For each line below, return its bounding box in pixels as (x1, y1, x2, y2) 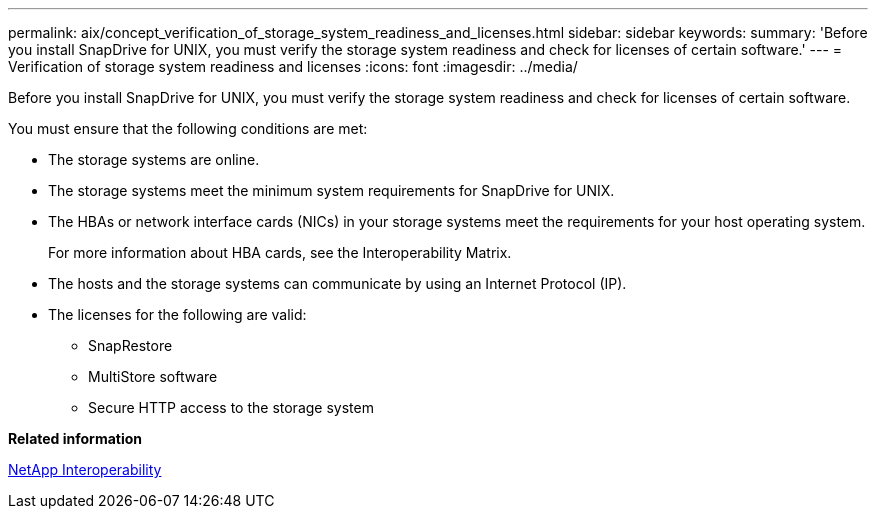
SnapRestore (88, 337, 173, 354)
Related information (8, 430, 143, 447)
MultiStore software (88, 368, 218, 385)
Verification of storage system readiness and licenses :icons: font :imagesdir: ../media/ (8, 58, 578, 75)
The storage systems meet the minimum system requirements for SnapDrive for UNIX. (48, 182, 615, 199)
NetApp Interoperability (8, 461, 162, 478)
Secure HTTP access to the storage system (88, 399, 374, 416)
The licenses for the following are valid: (48, 306, 307, 323)
